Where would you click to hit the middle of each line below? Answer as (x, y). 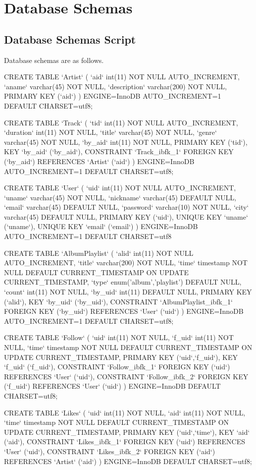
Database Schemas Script (70, 39)
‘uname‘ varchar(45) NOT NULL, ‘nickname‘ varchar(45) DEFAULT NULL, (120, 197)
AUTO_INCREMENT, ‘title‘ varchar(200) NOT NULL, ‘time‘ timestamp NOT (126, 263)
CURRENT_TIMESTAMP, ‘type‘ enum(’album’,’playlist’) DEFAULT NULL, (123, 282)
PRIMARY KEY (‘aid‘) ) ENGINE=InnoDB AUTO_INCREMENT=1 (113, 96)
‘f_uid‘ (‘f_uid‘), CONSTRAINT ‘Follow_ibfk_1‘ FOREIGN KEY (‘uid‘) (117, 367)
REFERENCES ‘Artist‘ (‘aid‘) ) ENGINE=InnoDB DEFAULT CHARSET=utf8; (128, 461)
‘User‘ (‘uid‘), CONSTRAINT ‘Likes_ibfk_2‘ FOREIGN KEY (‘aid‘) (110, 451)
